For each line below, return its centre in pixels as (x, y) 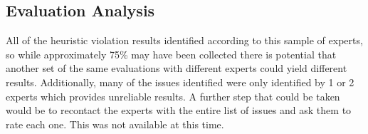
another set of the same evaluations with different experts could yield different (177, 68)
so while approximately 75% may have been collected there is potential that (171, 54)
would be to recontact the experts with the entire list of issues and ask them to (179, 110)
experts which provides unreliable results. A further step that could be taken (173, 96)
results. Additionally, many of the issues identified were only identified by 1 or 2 (180, 82)
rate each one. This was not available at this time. (115, 124)
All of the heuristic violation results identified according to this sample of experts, (184, 40)
